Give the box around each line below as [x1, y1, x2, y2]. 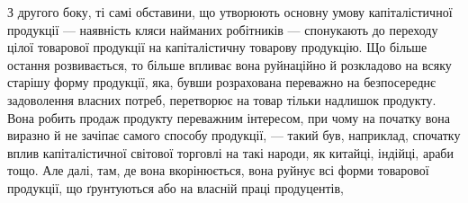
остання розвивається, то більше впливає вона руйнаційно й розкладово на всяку [7, 55, 452, 74]
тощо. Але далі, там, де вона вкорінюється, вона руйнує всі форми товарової [7, 161, 429, 180]
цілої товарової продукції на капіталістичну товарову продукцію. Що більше [7, 38, 427, 57]
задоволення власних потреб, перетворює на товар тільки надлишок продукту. [7, 90, 436, 109]
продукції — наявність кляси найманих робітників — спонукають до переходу [7, 20, 438, 39]
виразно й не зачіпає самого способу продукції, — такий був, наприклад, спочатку [7, 126, 461, 145]
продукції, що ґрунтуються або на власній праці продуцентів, [7, 178, 344, 197]
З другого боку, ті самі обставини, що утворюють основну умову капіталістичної [7, 3, 453, 21]
